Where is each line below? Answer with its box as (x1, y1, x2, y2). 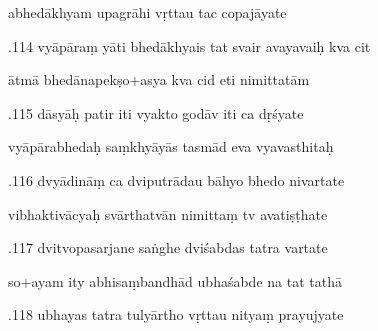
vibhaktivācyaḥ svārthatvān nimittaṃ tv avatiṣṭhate (8, 203, 328, 224)
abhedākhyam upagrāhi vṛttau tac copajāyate (8, 2, 287, 22)
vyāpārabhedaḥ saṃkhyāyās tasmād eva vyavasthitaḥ (8, 136, 334, 157)
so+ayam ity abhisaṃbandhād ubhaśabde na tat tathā (8, 270, 342, 291)
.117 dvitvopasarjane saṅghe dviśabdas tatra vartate (8, 237, 328, 258)
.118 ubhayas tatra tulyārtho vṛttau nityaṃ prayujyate (8, 304, 344, 325)
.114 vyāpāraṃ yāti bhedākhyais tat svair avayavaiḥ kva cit (8, 35, 371, 56)
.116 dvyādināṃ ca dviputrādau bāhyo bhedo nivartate (8, 169, 345, 190)
